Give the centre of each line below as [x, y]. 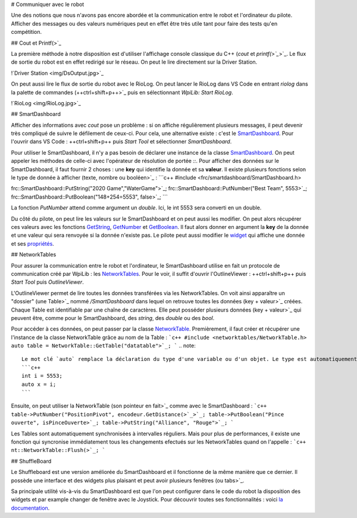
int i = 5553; [42, 376]
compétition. [26, 32]
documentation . [30, 508]
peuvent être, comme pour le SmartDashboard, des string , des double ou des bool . [113, 318]
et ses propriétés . [33, 243]
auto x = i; [39, 384]
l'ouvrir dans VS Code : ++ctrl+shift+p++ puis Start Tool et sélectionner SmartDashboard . [121, 142]
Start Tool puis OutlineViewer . [48, 282]
